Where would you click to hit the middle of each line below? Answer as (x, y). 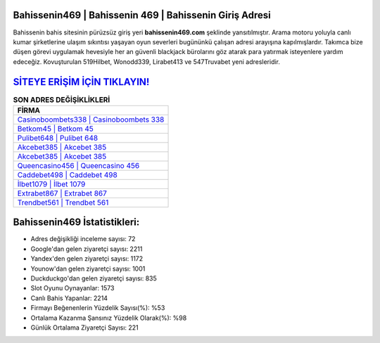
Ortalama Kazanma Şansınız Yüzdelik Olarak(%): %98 (109, 318)
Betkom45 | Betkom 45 (56, 129)
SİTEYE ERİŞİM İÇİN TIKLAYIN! (81, 82)
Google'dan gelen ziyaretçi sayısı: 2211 (87, 249)
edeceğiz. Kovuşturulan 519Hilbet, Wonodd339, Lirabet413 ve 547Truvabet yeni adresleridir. (147, 62)
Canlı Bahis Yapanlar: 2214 (69, 298)
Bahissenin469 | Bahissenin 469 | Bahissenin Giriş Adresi (142, 15)
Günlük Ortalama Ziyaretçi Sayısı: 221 (84, 328)
